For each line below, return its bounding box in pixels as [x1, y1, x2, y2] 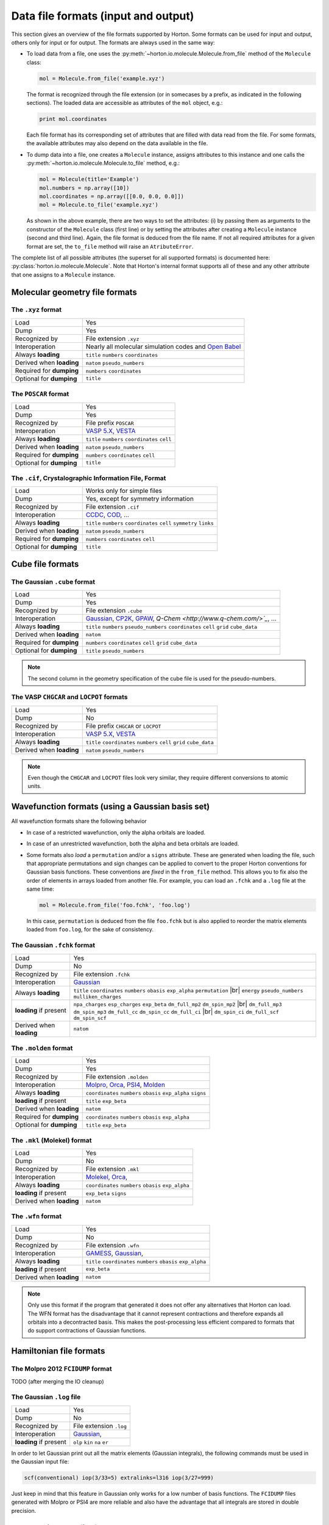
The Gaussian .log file [11, 1393, 81, 1401]
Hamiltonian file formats [11, 1346, 105, 1357]
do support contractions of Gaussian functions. [27, 1327, 146, 1334]
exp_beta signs [85, 1190, 127, 1197]
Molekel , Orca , [85, 1173, 128, 1182]
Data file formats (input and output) [11, 9, 194, 23]
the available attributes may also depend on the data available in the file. [26, 140, 208, 147]
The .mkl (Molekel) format [11, 1136, 92, 1144]
